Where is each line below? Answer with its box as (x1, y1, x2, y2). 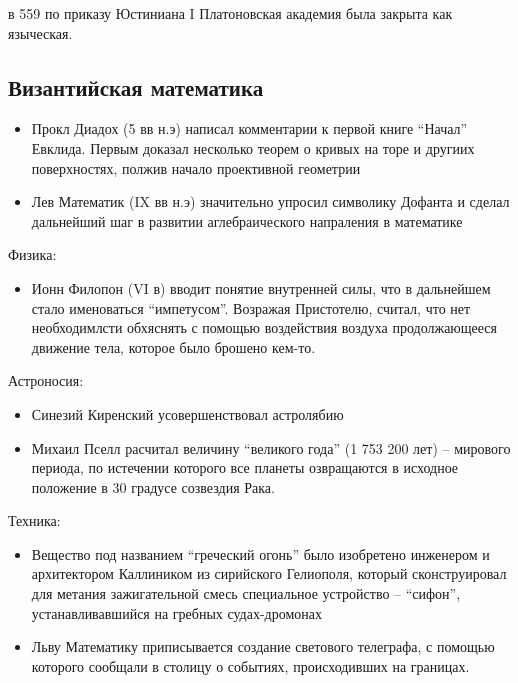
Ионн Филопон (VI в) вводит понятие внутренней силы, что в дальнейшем (31, 277, 491, 298)
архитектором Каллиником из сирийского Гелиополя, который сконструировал (31, 563, 507, 584)
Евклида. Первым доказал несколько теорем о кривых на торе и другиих (31, 137, 475, 158)
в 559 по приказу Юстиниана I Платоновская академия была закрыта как (8, 3, 453, 23)
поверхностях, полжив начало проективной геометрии (31, 157, 361, 178)
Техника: (8, 510, 61, 531)
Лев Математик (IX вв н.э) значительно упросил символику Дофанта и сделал (31, 191, 510, 212)
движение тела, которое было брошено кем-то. (31, 336, 316, 357)
